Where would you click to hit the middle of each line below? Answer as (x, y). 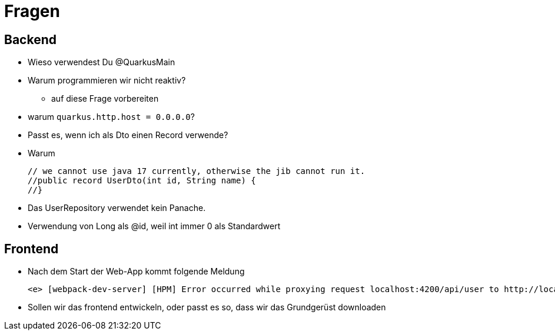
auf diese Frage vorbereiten (105, 99)
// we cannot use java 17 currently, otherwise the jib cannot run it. (197, 171)
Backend (30, 39)
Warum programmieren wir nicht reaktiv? (107, 81)
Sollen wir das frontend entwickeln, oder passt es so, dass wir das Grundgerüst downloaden (207, 307)
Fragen (32, 11)
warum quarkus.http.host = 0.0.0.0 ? (111, 117)
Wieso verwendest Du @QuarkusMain (102, 62)
